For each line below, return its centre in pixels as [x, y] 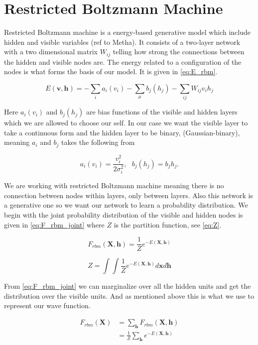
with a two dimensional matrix [51, 52]
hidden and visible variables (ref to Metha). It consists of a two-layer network [122, 42]
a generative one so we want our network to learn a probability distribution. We [126, 205]
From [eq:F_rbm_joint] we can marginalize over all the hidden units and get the [128, 286]
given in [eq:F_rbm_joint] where [54, 224]
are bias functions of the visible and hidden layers [162, 112]
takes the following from [98, 142]
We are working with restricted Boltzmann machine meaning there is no [114, 185]
